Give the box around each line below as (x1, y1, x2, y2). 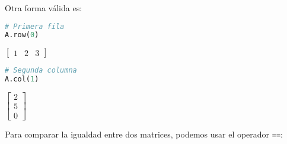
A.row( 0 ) (5, 31, 39, 40)
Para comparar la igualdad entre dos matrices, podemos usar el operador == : (5, 128, 283, 140)
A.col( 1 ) (5, 75, 39, 84)
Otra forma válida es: (5, 2, 82, 14)
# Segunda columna (5, 66, 77, 75)
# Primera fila (5, 22, 65, 31)
